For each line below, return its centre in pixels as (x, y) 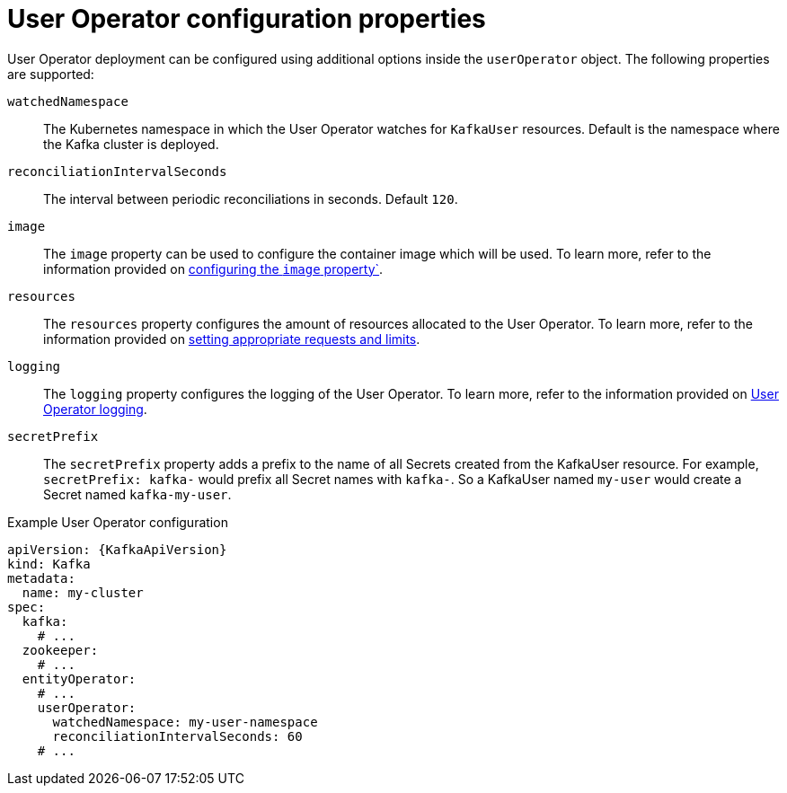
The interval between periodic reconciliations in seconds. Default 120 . (251, 198)
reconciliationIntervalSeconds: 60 (177, 736)
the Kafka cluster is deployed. (131, 144)
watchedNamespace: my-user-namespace (185, 722)
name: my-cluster (83, 592)
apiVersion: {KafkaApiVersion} (117, 549)
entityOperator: (79, 678)
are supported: (51, 74)
